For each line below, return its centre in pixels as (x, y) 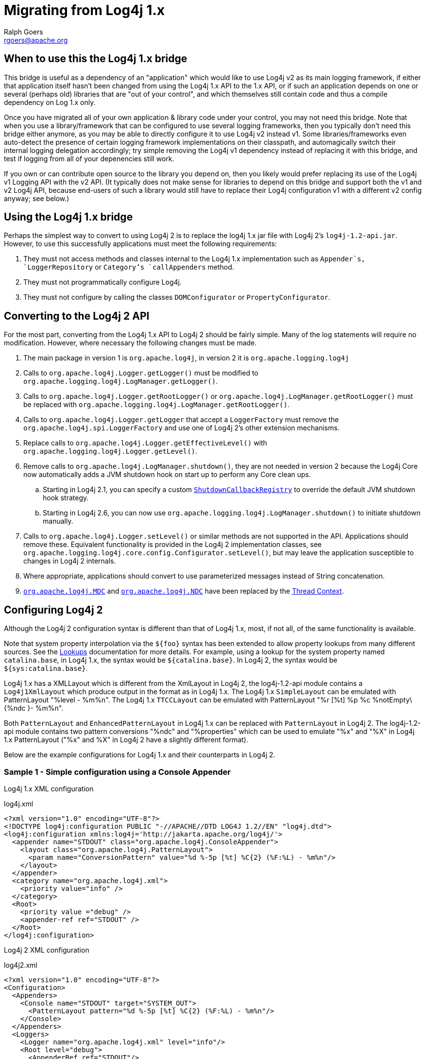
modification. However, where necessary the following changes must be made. (130, 343)
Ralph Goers (24, 32)
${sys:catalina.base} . (46, 668)
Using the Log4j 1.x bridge (68, 217)
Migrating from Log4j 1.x (84, 10)
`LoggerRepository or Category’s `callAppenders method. (129, 267)
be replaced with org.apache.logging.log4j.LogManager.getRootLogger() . (156, 405)
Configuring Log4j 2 (53, 610)
